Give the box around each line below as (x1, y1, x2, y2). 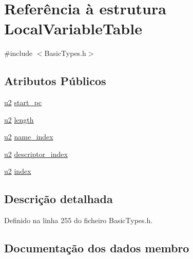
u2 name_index (4, 131, 53, 142)
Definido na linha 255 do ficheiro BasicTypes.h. (4, 215, 153, 226)
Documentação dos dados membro (4, 240, 189, 256)
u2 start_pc (4, 97, 42, 108)
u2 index (4, 166, 31, 176)
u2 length (4, 114, 34, 125)
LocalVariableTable (4, 18, 142, 39)
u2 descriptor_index (4, 148, 68, 159)
